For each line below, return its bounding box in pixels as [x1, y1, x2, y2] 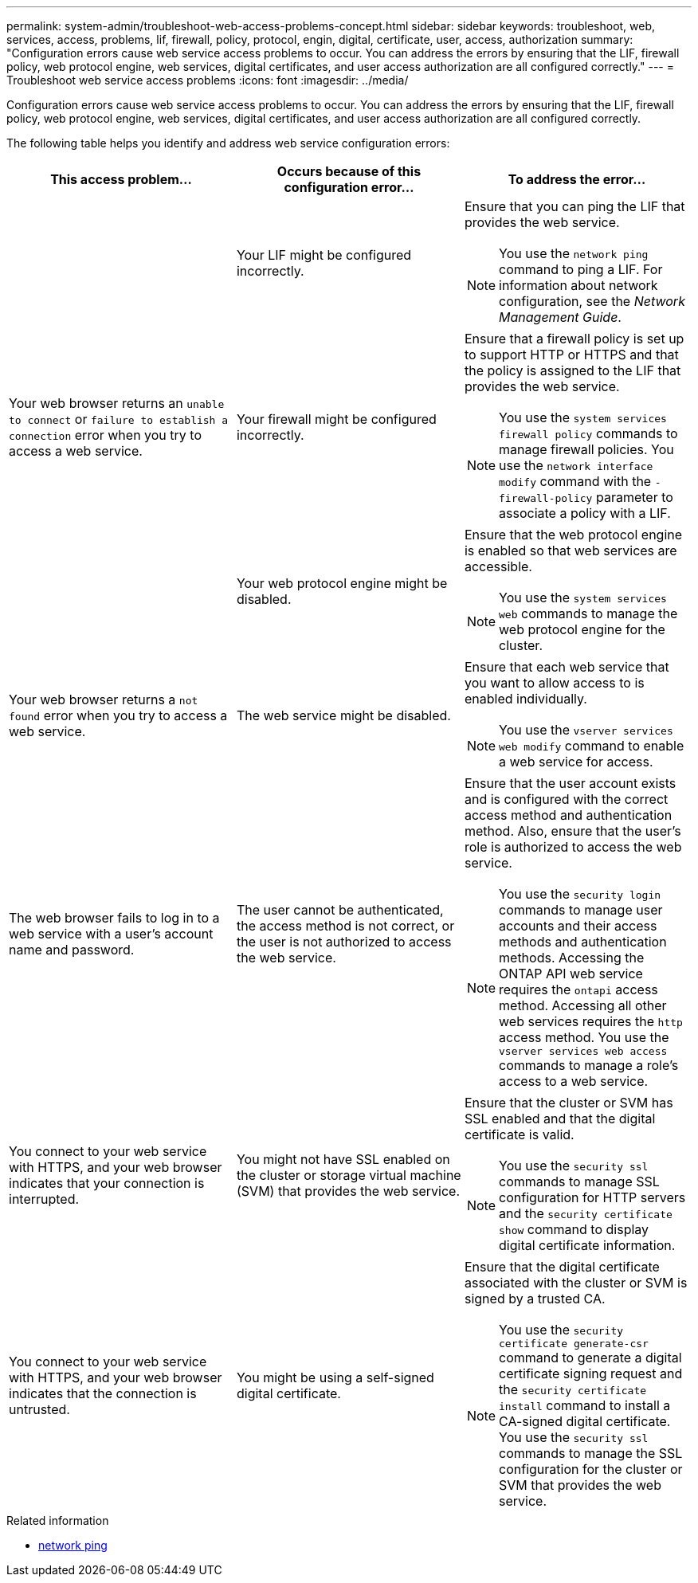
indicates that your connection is [9, 1175, 205, 1191]
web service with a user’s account [9, 925, 214, 942]
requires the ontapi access [499, 982, 658, 997]
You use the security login [499, 886, 661, 902]
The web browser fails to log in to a [9, 909, 220, 926]
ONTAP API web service [499, 966, 643, 982]
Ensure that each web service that [464, 659, 669, 675]
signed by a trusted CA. [464, 1291, 606, 1307]
